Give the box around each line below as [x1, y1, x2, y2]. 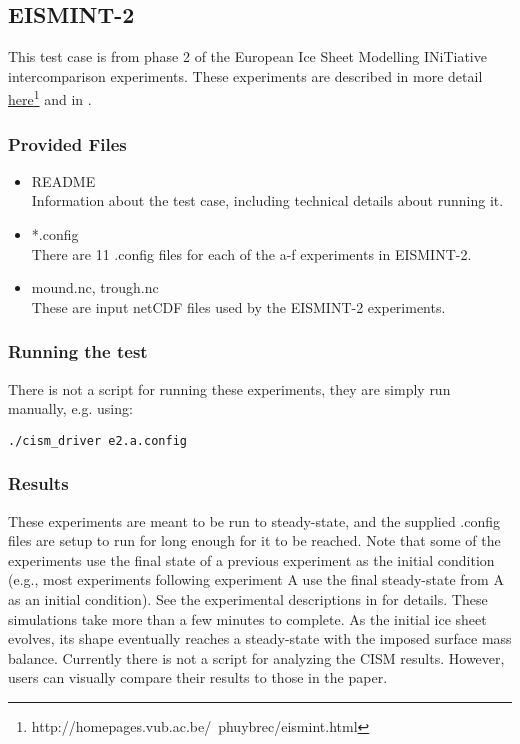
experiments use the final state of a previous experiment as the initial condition [8, 549, 495, 570]
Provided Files [8, 131, 127, 156]
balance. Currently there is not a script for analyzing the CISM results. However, [8, 647, 505, 668]
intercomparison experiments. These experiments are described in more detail [8, 65, 483, 86]
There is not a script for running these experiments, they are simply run [8, 378, 451, 399]
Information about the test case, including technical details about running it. [31, 190, 504, 211]
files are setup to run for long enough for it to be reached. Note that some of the [8, 530, 501, 551]
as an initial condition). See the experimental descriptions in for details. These [8, 589, 488, 610]
